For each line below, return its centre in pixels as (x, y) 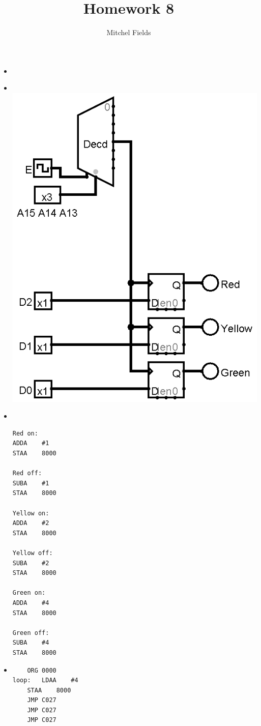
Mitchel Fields (129, 32)
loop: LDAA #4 (45, 680)
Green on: (29, 593)
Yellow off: (33, 553)
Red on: (25, 433)
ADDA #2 (31, 523)
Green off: (31, 633)
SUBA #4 (31, 643)
